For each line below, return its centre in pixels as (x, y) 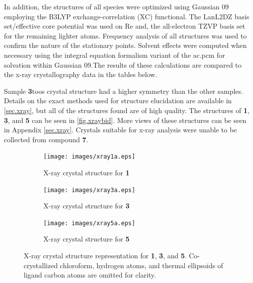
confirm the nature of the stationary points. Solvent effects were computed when (126, 45)
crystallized (41, 265)
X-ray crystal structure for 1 (87, 172)
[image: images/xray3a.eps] (90, 190)
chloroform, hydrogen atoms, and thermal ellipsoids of (142, 265)
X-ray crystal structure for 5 (87, 239)
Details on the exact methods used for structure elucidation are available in (118, 101)
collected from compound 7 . (46, 139)
